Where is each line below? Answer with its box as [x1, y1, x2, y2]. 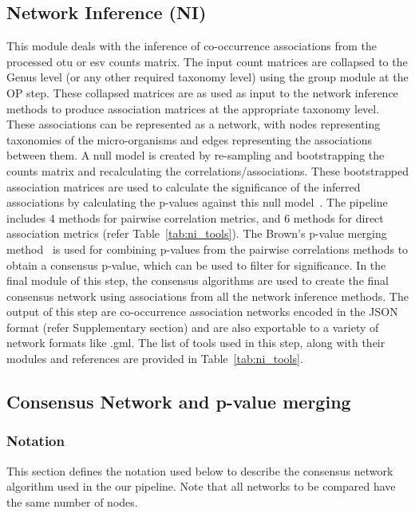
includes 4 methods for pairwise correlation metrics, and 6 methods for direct [6, 209, 384, 226]
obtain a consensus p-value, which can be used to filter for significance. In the [6, 256, 386, 273]
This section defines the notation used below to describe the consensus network [6, 462, 393, 479]
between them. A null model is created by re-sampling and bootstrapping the [6, 147, 385, 164]
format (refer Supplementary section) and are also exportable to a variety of [6, 318, 379, 335]
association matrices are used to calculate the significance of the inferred [6, 178, 361, 195]
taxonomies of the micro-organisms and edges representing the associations [6, 131, 373, 148]
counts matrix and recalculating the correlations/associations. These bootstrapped [6, 162, 409, 179]
